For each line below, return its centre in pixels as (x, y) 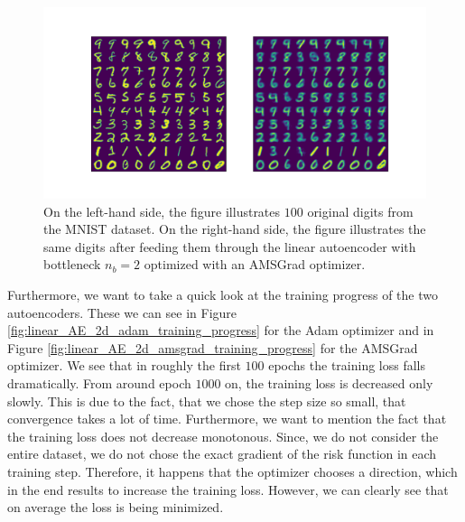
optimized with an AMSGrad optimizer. (255, 264)
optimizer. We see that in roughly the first (124, 365)
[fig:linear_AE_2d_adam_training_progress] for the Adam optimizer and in (221, 330)
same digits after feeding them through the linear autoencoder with (230, 246)
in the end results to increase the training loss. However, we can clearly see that (228, 489)
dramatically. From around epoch (99, 382)
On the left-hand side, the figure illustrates (162, 211)
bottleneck (72, 264)
